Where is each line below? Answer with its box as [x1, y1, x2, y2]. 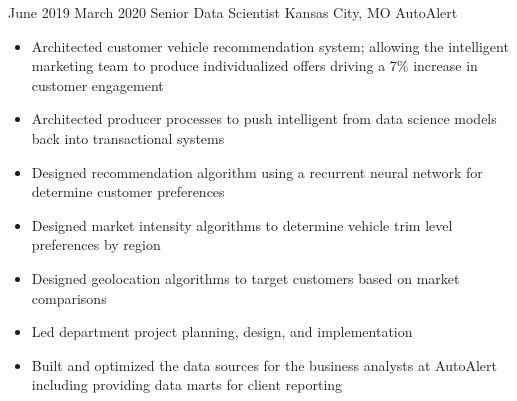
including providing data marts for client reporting [31, 374, 343, 395]
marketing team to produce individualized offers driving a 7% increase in [31, 55, 478, 76]
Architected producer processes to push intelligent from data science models [31, 108, 497, 129]
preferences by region [31, 234, 161, 255]
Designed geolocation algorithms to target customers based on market [31, 267, 460, 288]
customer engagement [31, 74, 164, 95]
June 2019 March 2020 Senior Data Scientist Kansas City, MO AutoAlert [8, 2, 458, 22]
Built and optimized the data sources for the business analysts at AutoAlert [31, 354, 497, 375]
